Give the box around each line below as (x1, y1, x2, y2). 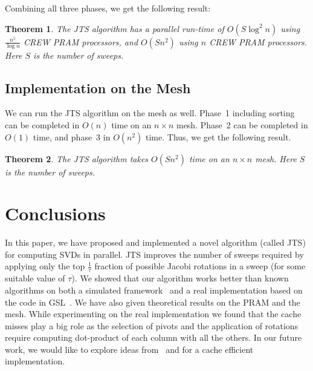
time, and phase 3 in (33, 130, 111, 143)
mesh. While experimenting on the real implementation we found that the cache (5, 307, 302, 320)
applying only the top (5, 260, 85, 272)
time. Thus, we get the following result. (146, 130, 291, 143)
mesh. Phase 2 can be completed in (176, 118, 308, 131)
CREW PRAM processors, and (23, 35, 138, 48)
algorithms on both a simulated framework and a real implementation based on (5, 283, 303, 296)
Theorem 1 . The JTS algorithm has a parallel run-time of (5, 22, 224, 34)
